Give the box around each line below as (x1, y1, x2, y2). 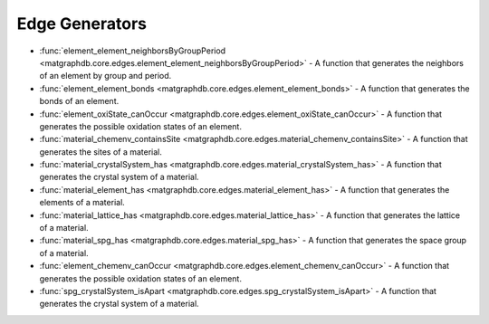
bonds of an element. (39, 96, 120, 107)
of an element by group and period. (39, 71, 172, 81)
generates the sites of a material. (39, 146, 163, 157)
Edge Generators (16, 14, 147, 33)
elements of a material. (39, 197, 126, 208)
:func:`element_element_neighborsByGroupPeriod (39, 45, 226, 56)
